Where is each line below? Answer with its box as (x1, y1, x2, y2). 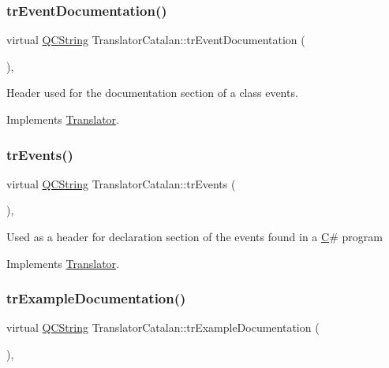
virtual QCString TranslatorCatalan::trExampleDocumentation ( (6, 319, 320, 336)
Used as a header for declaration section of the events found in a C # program (6, 229, 383, 244)
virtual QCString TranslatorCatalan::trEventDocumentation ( (6, 32, 305, 48)
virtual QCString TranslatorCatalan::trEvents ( (6, 175, 236, 191)
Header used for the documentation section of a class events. (6, 84, 298, 101)
